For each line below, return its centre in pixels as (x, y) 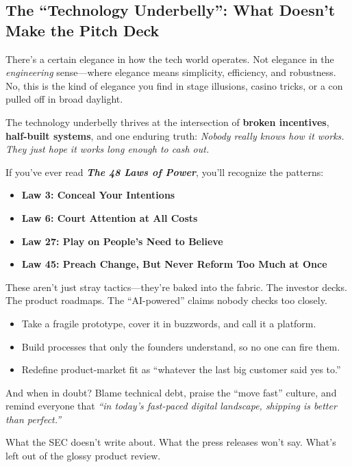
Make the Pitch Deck (83, 30)
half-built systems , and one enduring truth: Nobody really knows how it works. (175, 135)
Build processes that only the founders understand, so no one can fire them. (181, 346)
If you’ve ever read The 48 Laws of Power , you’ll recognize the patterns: (165, 172)
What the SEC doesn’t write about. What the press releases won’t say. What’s (171, 442)
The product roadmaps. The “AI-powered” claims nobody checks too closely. (166, 300)
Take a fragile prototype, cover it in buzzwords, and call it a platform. (169, 323)
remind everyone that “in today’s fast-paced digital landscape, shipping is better (171, 406)
